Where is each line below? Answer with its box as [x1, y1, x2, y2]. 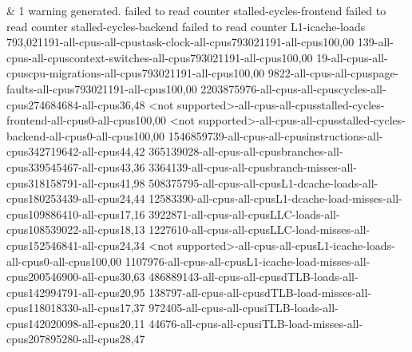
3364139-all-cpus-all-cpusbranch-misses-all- [149, 158, 357, 175]
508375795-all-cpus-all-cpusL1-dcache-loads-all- [149, 174, 378, 191]
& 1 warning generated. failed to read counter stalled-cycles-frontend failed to [6, 2, 386, 18]
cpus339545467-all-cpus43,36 [6, 158, 145, 175]
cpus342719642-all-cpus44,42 [6, 143, 145, 160]
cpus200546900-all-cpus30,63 [6, 268, 145, 285]
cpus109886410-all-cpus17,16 [6, 205, 145, 222]
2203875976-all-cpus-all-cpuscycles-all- [200, 80, 386, 97]
